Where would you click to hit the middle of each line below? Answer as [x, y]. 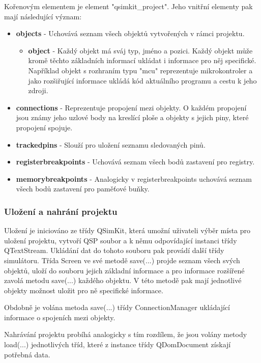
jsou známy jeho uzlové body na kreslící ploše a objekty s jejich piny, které [132, 117]
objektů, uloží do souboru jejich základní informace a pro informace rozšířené [124, 270]
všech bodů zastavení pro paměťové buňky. [83, 189]
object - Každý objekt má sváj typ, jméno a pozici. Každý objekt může [140, 50]
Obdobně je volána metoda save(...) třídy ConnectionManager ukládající [117, 307]
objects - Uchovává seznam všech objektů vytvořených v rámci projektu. [130, 33]
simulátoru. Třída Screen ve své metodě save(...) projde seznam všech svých [122, 260]
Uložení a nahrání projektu [61, 211]
